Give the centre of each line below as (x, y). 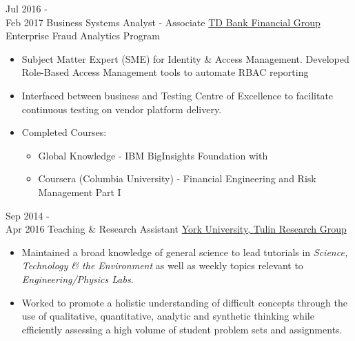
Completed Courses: (64, 132)
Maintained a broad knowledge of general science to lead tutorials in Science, (185, 252)
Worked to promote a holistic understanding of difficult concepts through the (184, 302)
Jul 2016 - (27, 8)
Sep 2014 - (28, 215)
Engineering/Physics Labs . (78, 279)
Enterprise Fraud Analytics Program (83, 36)
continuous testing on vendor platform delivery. (122, 109)
